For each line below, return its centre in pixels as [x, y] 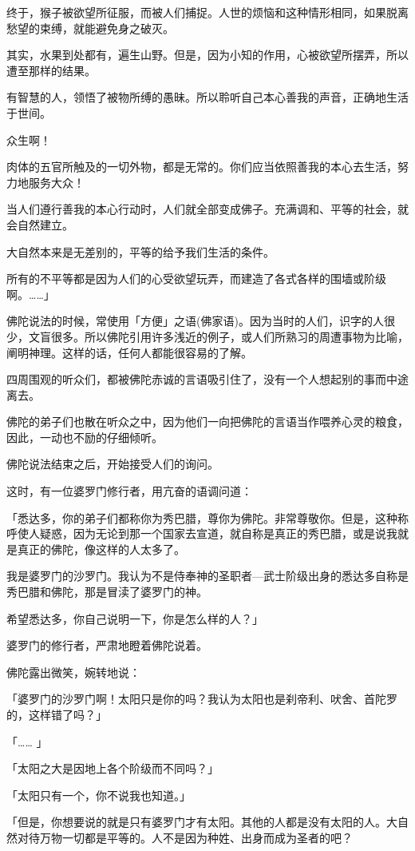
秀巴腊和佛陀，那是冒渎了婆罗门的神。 [107, 592]
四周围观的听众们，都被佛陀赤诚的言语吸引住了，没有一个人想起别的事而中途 [207, 379]
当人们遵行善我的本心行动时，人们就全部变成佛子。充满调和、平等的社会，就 [207, 209]
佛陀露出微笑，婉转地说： [73, 672]
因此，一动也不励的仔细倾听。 [85, 437]
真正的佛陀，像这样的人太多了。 [101, 549]
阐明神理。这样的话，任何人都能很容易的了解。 [129, 352]
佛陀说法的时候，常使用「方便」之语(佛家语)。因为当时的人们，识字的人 [195, 321]
